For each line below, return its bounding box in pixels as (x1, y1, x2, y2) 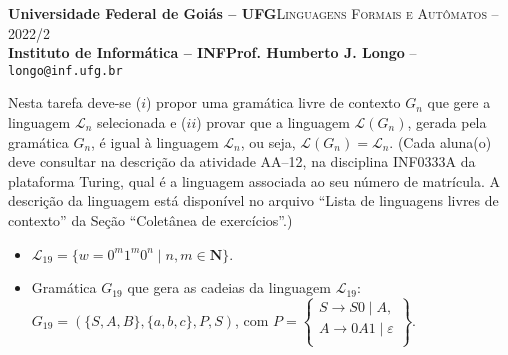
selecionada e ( (97, 112, 187, 133)
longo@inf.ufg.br (8, 63, 123, 78)
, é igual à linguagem (91, 131, 219, 152)
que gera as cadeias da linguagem (127, 277, 331, 298)
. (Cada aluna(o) (389, 131, 492, 152)
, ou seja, (240, 131, 296, 152)
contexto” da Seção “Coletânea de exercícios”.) (8, 210, 293, 230)
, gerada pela (407, 112, 487, 133)
